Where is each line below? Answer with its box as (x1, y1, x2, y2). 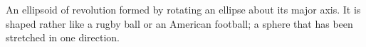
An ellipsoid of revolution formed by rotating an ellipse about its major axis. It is (6, 2, 361, 16)
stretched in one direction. (6, 30, 120, 45)
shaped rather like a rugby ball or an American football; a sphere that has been (6, 16, 353, 31)
